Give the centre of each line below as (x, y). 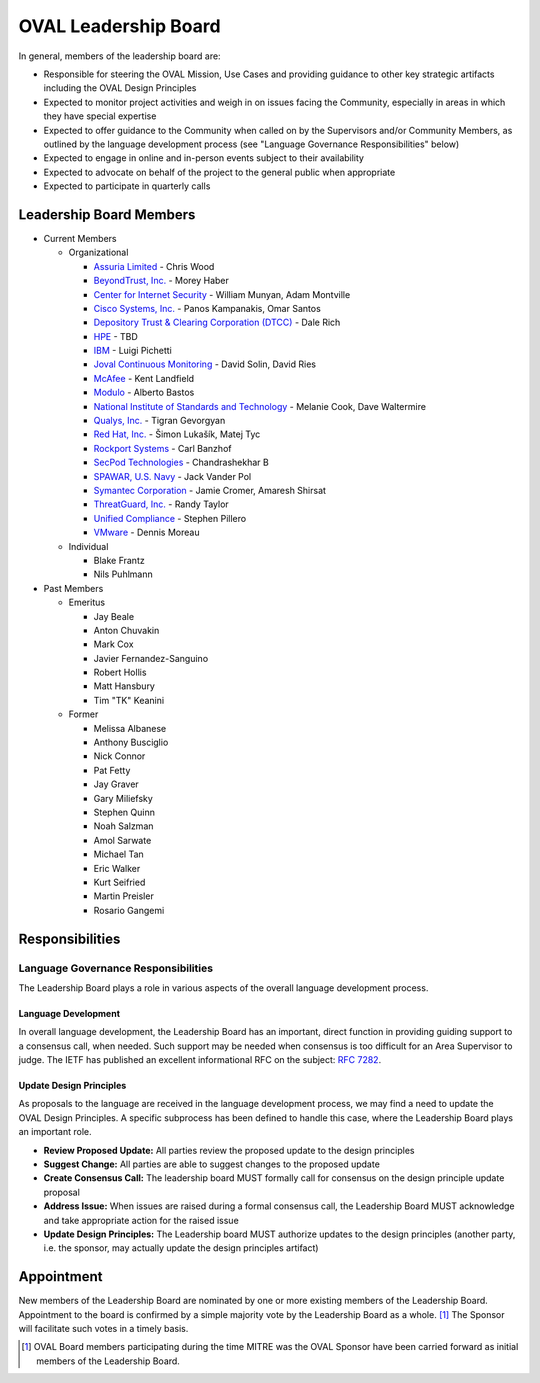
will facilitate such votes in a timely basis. (103, 1329)
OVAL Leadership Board (119, 26)
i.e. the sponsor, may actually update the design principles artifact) (181, 1248)
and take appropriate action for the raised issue (141, 1220)
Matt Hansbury (124, 686)
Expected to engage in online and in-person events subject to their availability (204, 158)
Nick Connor (119, 756)
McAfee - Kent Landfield (144, 378)
